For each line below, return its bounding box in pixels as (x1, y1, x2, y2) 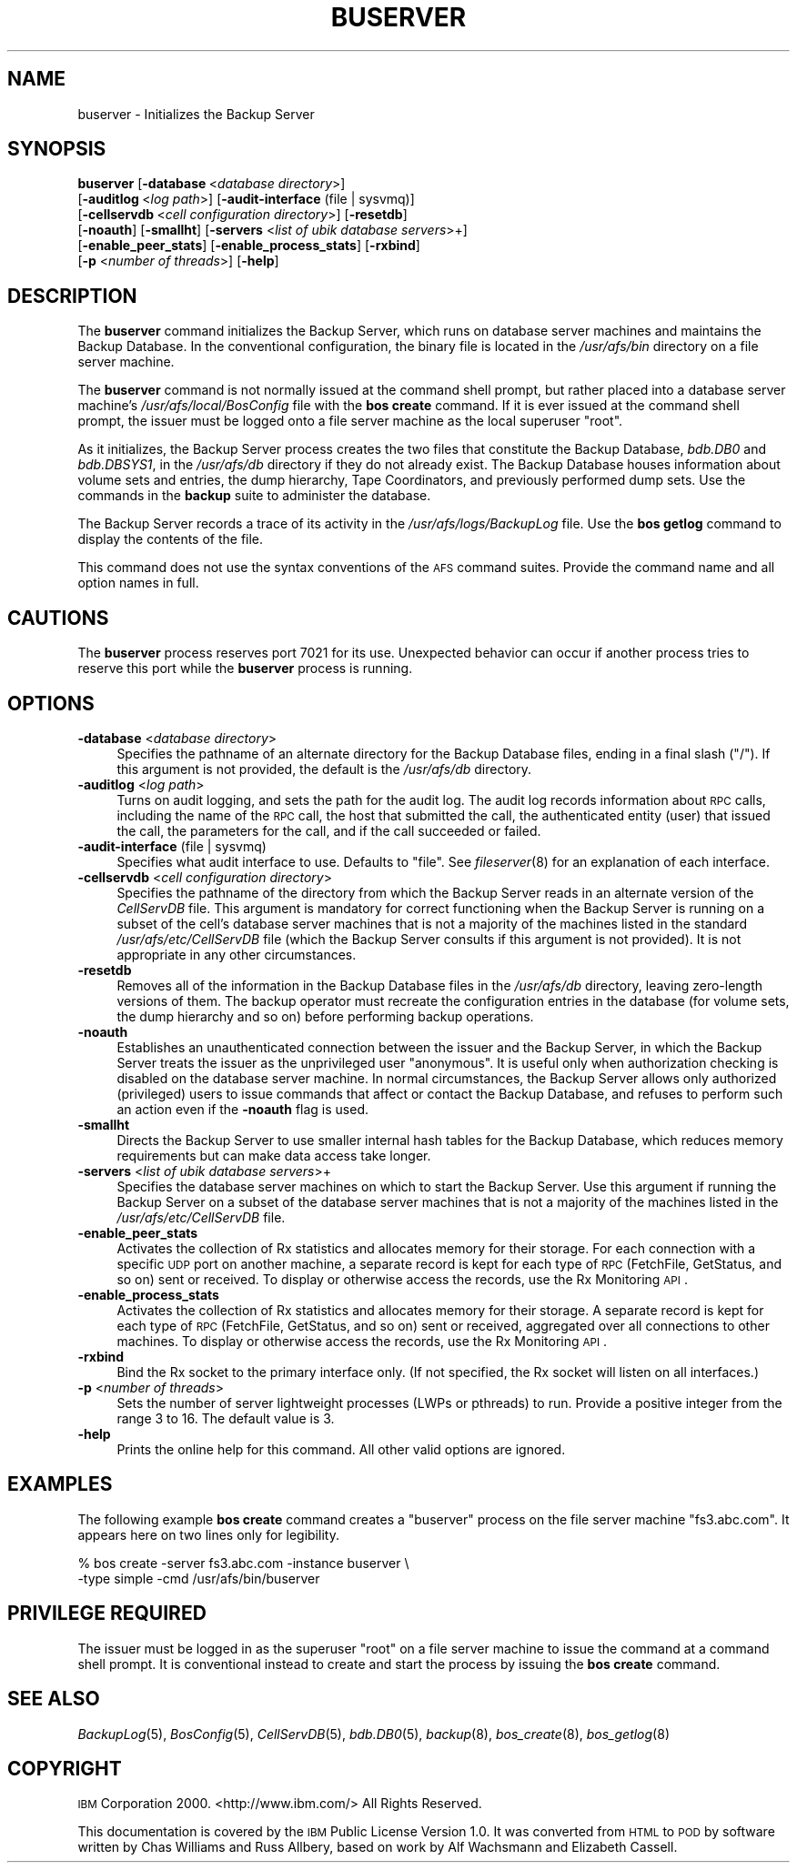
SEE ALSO (7, 1687, 100, 1711)
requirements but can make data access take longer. (116, 1147, 431, 1163)
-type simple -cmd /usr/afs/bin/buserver (77, 1570, 320, 1586)
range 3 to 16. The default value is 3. (116, 1410, 335, 1426)
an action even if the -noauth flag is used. (116, 1101, 368, 1117)
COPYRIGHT (7, 1756, 122, 1780)
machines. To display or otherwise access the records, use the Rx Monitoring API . (116, 1332, 608, 1349)
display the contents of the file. (77, 531, 264, 548)
